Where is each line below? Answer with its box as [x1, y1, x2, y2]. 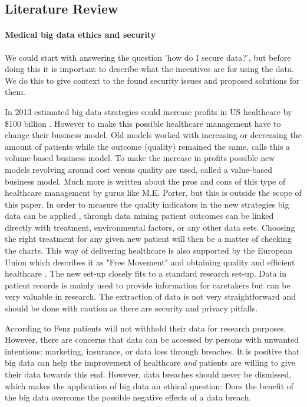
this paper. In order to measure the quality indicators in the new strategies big [5, 198, 289, 210]
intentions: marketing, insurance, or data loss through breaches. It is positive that [5, 344, 300, 357]
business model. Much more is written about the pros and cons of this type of [5, 175, 286, 187]
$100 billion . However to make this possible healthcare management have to [5, 117, 281, 129]
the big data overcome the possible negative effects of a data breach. [5, 391, 252, 403]
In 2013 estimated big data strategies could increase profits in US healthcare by [5, 105, 292, 117]
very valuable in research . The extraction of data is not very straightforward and [5, 290, 296, 303]
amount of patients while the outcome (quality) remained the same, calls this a [5, 140, 291, 152]
